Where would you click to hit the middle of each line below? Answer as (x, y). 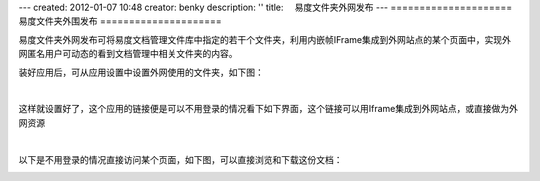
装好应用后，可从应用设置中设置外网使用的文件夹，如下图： (141, 72)
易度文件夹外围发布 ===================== (120, 21)
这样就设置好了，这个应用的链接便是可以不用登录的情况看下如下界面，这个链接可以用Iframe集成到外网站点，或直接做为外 (268, 109)
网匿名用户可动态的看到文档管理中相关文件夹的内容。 (128, 54)
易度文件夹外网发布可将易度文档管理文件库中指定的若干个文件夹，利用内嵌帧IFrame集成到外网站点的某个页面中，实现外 (265, 39)
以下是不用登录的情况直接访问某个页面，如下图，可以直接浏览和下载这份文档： (180, 159)
